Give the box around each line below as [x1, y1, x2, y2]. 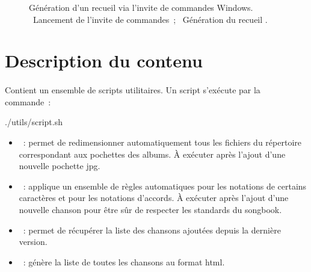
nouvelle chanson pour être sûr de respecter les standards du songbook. [19, 203, 282, 215]
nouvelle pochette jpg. [19, 159, 100, 172]
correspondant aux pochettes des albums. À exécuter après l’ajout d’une [19, 147, 286, 160]
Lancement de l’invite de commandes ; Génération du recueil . [32, 13, 268, 25]
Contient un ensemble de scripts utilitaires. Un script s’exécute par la [5, 84, 260, 96]
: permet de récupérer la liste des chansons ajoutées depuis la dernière [23, 223, 281, 236]
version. [19, 235, 48, 248]
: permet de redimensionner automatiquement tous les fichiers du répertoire [23, 135, 301, 148]
